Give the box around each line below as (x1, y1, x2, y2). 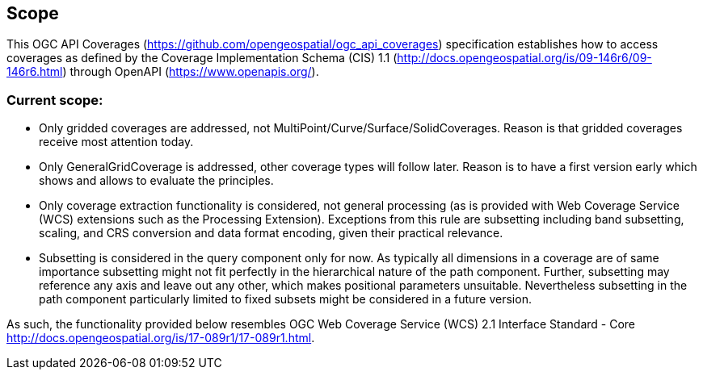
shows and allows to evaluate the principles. (39, 173, 274, 188)
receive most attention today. (39, 135, 194, 149)
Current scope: (6, 91, 103, 108)
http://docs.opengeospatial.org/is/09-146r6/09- (397, 51, 652, 65)
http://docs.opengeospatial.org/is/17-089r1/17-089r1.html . (6, 331, 315, 345)
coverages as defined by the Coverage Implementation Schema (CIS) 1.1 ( (6, 51, 398, 65)
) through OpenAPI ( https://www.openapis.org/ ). (62, 65, 319, 79)
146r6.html (6, 65, 63, 79)
